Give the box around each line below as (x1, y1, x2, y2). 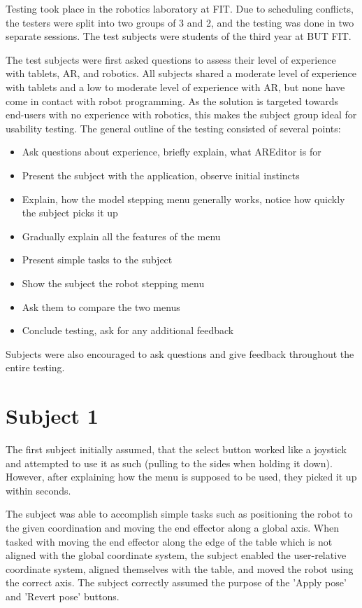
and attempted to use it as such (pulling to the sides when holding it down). (6, 455, 333, 470)
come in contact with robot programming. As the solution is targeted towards (6, 93, 339, 108)
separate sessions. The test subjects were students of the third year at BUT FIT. (6, 29, 352, 43)
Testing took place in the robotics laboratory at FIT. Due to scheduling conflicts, (6, 1, 354, 15)
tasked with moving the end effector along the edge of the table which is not (6, 534, 333, 548)
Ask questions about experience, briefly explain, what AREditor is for (22, 144, 321, 159)
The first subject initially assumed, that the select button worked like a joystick (6, 442, 347, 456)
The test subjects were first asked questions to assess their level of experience (6, 52, 336, 67)
